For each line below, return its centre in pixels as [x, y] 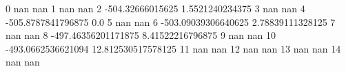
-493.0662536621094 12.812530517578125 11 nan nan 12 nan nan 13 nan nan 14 [173, 48]
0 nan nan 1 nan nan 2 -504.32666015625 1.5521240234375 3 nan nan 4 [155, 8]
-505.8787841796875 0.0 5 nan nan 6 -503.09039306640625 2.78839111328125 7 [171, 22]
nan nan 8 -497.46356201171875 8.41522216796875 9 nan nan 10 [141, 35]
